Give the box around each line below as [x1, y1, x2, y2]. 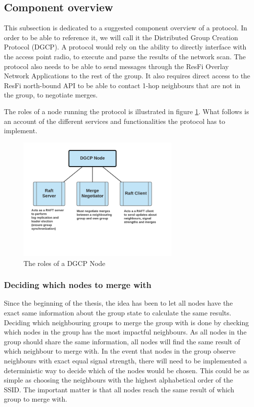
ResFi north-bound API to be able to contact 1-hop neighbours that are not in [4, 80, 241, 90]
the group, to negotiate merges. [4, 90, 98, 100]
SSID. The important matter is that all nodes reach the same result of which [4, 384, 234, 394]
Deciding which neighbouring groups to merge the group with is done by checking [4, 317, 249, 327]
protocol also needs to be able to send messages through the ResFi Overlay [4, 61, 229, 71]
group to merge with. [4, 394, 68, 404]
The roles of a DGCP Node [23, 258, 106, 268]
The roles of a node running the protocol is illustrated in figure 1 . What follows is [4, 106, 249, 116]
